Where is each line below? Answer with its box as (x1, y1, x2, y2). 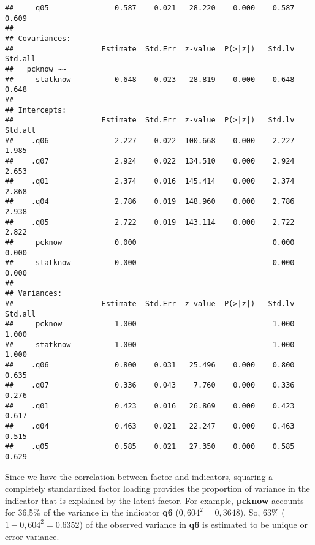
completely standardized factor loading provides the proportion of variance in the (5, 482, 310, 495)
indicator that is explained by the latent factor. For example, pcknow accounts (5, 494, 304, 506)
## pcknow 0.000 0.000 (5, 238, 295, 247)
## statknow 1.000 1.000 (5, 340, 295, 349)
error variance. (5, 530, 59, 543)
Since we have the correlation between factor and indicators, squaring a (5, 470, 273, 483)
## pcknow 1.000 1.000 (5, 320, 295, 329)
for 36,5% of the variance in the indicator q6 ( (5, 506, 179, 519)
